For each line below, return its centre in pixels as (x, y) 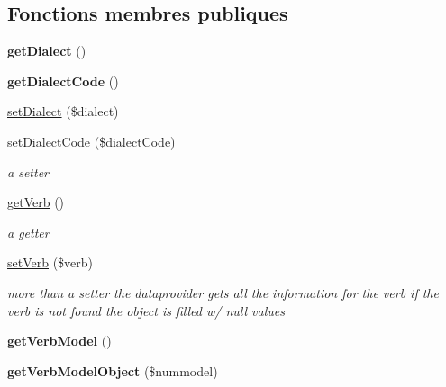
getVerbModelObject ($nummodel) (113, 370)
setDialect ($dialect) (63, 111)
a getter (28, 232)
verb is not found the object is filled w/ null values (146, 310)
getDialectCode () (63, 81)
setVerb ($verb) (50, 262)
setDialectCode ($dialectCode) (91, 141)
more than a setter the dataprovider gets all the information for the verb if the (223, 292)
